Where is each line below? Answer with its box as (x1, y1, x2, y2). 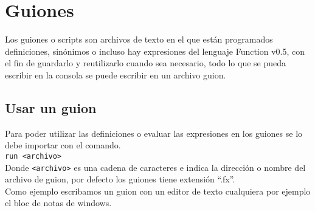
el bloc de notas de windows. (5, 196, 112, 209)
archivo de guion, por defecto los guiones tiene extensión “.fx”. (5, 173, 235, 185)
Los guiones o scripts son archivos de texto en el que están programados (5, 33, 273, 46)
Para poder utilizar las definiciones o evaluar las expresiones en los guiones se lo (5, 126, 303, 139)
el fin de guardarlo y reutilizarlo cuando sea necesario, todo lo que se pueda (5, 57, 286, 69)
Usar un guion (5, 98, 97, 117)
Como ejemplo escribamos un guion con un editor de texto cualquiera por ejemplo (5, 184, 311, 197)
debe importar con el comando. (5, 139, 121, 151)
